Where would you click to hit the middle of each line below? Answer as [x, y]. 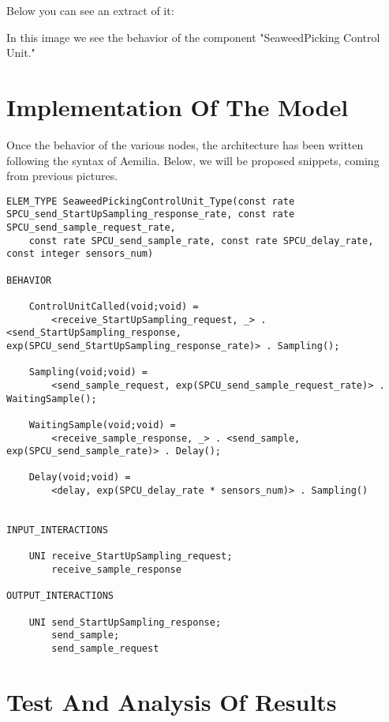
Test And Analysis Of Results [172, 701]
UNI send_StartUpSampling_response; [125, 622]
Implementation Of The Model [178, 106]
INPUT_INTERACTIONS [57, 530]
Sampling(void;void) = [88, 372]
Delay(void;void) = [80, 478]
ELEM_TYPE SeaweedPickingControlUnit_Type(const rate [151, 201]
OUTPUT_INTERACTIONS [60, 596]
